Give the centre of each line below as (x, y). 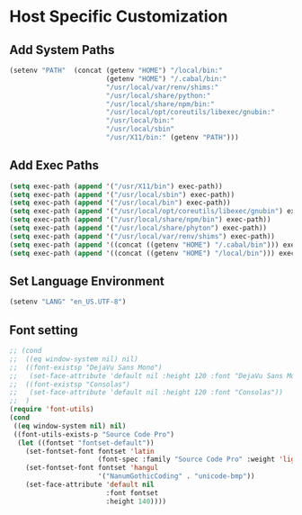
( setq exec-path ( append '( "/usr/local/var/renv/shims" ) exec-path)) (142, 236)
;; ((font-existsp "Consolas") (70, 384)
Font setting (44, 330)
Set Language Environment (87, 281)
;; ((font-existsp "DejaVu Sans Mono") (86, 367)
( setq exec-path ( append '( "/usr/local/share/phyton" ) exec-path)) (138, 228)
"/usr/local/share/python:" (158, 95)
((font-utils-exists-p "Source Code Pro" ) (94, 434)
